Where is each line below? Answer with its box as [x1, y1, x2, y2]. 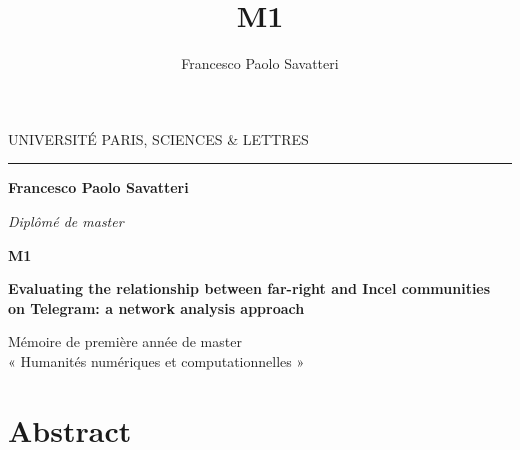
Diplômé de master [8, 210, 124, 231]
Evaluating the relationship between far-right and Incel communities [8, 278, 491, 299]
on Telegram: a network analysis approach [8, 297, 305, 318]
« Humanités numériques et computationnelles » [8, 350, 305, 371]
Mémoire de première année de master [8, 331, 242, 352]
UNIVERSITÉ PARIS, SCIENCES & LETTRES [8, 128, 309, 149]
